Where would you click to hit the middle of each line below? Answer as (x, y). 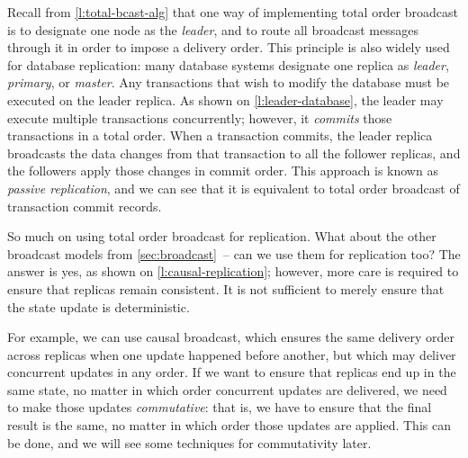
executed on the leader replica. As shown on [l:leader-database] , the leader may (225, 99)
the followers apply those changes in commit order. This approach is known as (223, 171)
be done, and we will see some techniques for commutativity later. (189, 442)
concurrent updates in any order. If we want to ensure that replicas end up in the (232, 372)
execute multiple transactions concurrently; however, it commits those (200, 117)
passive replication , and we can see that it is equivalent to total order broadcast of (234, 188)
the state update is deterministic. (99, 306)
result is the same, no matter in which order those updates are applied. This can (229, 425)
